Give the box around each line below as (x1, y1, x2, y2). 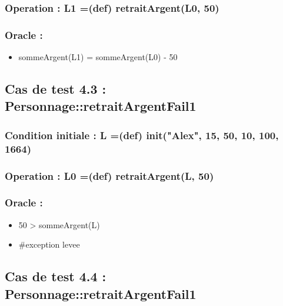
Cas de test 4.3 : (5, 80, 106, 98)
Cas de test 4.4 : (5, 267, 106, 285)
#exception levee (18, 238, 80, 251)
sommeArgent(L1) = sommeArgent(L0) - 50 (18, 51, 178, 63)
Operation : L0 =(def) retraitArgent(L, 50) (5, 168, 214, 183)
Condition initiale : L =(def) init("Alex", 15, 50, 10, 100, (5, 127, 279, 142)
